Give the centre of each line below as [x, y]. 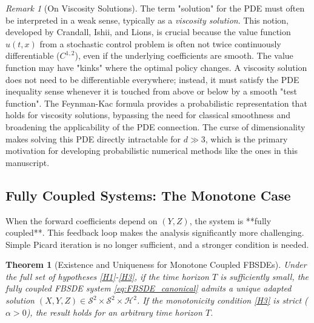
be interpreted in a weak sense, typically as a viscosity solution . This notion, [147, 20]
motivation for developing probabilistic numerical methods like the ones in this [152, 151]
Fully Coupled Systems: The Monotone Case [148, 195]
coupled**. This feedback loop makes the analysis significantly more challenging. [155, 232]
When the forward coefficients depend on [82, 220]
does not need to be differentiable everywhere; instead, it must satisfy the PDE [152, 79]
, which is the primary [246, 138]
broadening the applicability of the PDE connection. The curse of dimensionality [155, 126]
